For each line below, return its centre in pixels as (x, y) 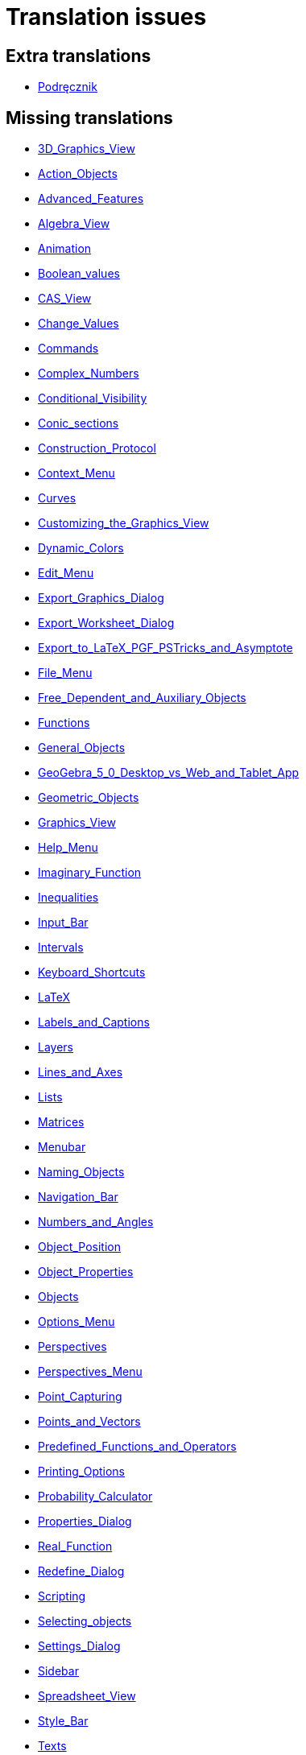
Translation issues (106, 17)
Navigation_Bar (78, 1197)
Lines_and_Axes (81, 1072)
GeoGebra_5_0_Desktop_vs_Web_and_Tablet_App (169, 773)
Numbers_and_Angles (96, 1222)
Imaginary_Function (90, 873)
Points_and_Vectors (89, 1422)
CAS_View (65, 299)
